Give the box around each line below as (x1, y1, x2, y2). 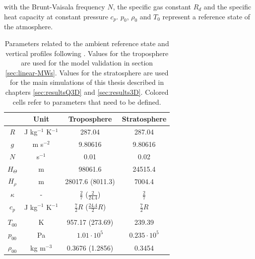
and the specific (203, 1, 252, 11)
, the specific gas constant (113, 1, 191, 11)
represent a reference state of (162, 11, 251, 21)
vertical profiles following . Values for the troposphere (5, 48, 169, 58)
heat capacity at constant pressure (4, 11, 108, 21)
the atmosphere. (4, 21, 53, 32)
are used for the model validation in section (21, 58, 153, 68)
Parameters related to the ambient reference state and (4, 38, 169, 48)
